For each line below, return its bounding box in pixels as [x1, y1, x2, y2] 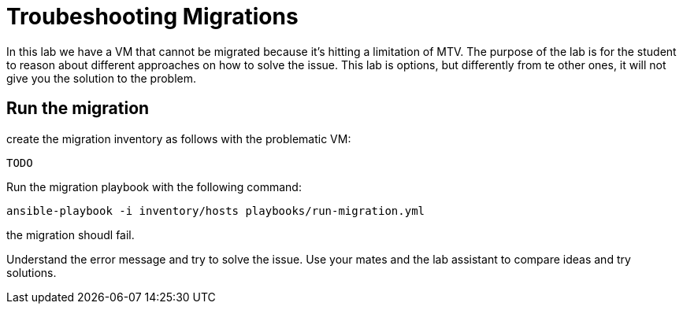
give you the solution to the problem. [6, 71, 197, 85]
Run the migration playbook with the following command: [6, 179, 302, 194]
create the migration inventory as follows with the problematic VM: [6, 131, 351, 146]
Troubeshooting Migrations [6, 3, 299, 30]
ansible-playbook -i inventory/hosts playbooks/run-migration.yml [6, 204, 425, 217]
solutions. [6, 265, 57, 279]
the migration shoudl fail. [6, 227, 135, 242]
